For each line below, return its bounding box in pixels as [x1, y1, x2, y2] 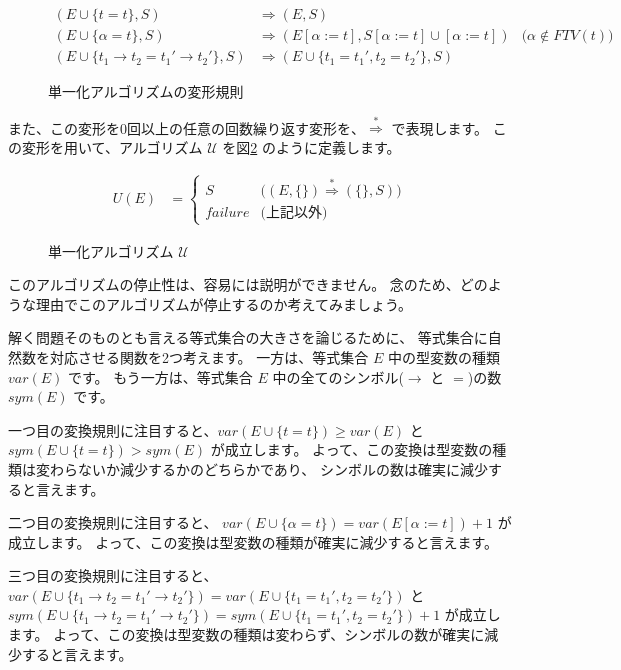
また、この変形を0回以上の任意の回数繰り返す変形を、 [8, 117, 365, 138]
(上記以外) [260, 206, 328, 221]
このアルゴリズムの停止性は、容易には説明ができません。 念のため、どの [8, 274, 488, 295]
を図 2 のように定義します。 [222, 136, 401, 157]
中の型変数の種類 [387, 346, 500, 367]
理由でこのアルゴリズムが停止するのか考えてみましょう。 [35, 293, 413, 314]
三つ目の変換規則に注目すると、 [8, 565, 218, 586]
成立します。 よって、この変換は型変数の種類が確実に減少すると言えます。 [8, 531, 499, 552]
